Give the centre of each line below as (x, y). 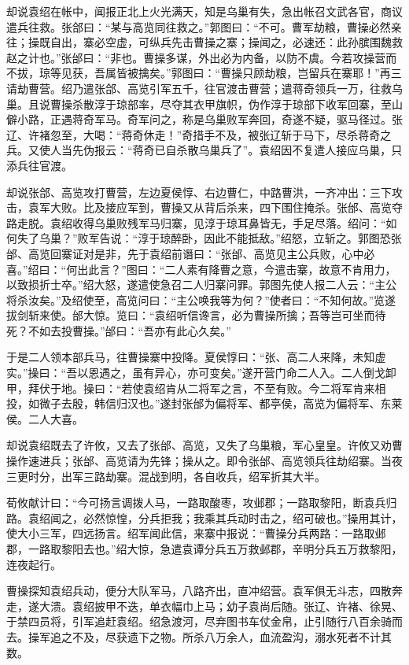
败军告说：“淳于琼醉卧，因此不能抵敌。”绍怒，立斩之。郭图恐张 (240, 238)
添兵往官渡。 (39, 165)
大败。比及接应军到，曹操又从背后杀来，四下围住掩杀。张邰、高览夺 (226, 207)
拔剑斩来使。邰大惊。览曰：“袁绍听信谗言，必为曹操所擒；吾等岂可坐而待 (196, 315)
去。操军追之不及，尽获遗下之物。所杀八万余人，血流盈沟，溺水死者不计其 (199, 636)
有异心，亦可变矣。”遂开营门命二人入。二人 (253, 373)
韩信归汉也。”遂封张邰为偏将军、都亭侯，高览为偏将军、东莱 (248, 403)
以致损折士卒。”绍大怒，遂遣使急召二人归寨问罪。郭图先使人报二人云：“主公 (202, 284)
